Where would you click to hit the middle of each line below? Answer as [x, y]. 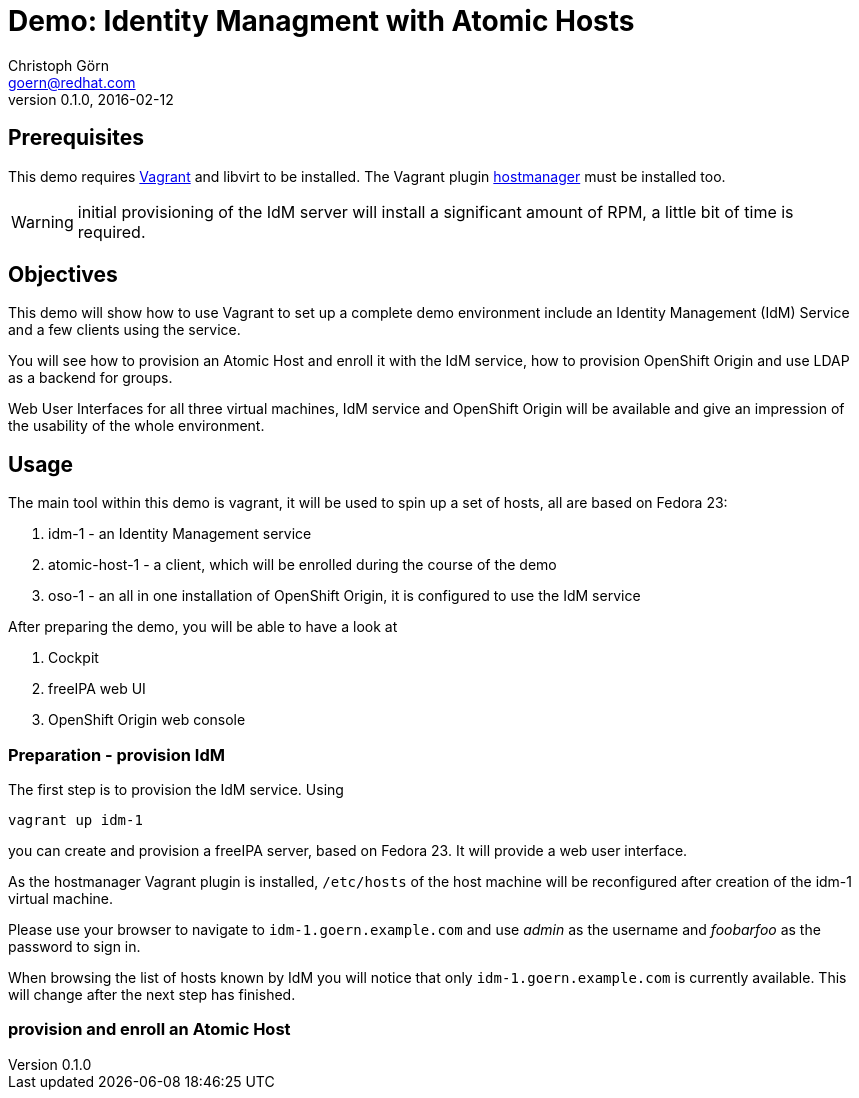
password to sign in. [74, 947]
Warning [42, 221]
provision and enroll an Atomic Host [149, 1029]
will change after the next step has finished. [152, 995]
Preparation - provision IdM [116, 754]
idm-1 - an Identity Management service [180, 534]
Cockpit [73, 658]
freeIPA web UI [97, 689]
